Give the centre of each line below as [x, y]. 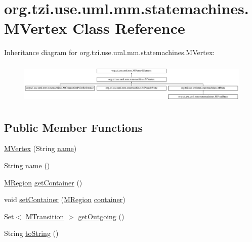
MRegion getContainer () [43, 182]
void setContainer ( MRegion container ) [65, 199]
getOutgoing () [101, 216]
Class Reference [129, 28]
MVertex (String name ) [40, 148]
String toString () [31, 233]
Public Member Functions [73, 127]
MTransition [45, 216]
